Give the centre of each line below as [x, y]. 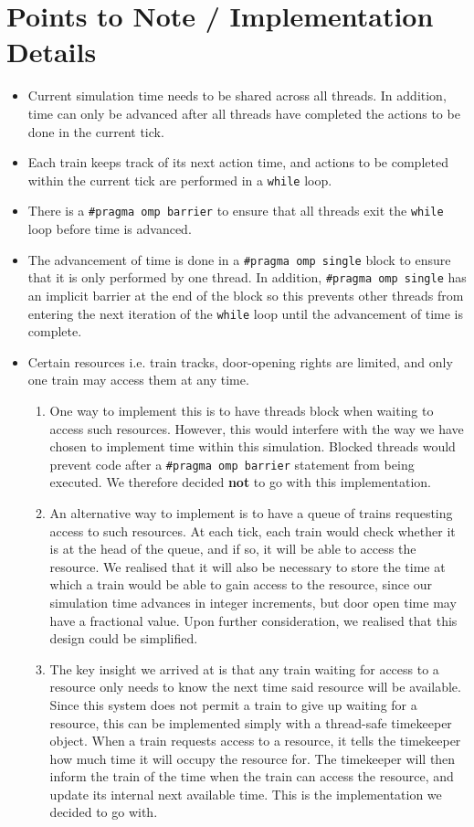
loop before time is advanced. [110, 228]
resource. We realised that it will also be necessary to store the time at [248, 566]
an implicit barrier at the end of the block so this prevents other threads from [246, 295]
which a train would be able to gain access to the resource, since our [241, 584]
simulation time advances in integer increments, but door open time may [253, 602]
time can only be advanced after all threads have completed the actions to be [244, 113]
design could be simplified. [124, 638]
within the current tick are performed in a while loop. [180, 180]
